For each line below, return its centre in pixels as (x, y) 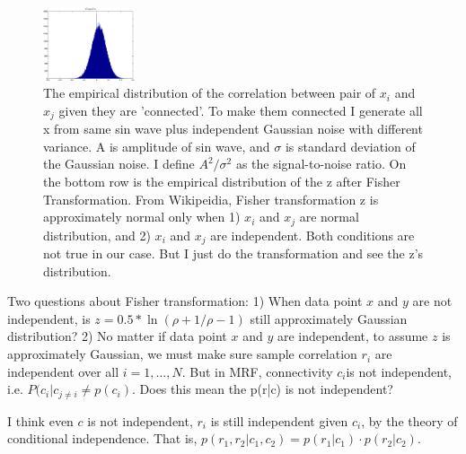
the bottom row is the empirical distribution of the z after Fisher (222, 181)
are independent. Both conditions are (312, 235)
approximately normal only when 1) (142, 217)
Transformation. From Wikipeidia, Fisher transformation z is (211, 199)
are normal (329, 217)
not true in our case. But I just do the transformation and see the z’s (233, 253)
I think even (40, 420)
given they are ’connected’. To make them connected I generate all (241, 110)
